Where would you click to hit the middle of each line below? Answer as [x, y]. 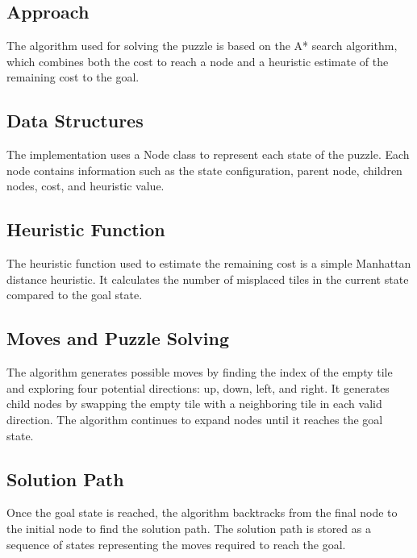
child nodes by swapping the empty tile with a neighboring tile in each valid [194, 404]
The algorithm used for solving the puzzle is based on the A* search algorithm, [202, 46]
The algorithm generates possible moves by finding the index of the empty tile [200, 372]
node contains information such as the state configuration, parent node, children [204, 170]
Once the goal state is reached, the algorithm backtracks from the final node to [202, 512]
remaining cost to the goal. [73, 77]
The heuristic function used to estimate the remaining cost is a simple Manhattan [209, 263]
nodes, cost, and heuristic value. [85, 186]
